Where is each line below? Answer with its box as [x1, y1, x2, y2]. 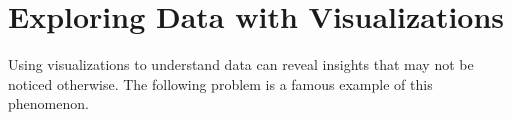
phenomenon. [8, 93, 89, 114]
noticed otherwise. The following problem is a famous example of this [8, 73, 433, 94]
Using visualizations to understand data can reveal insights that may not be [8, 54, 474, 75]
